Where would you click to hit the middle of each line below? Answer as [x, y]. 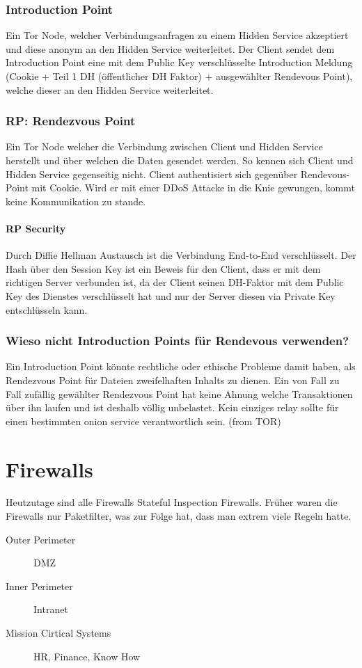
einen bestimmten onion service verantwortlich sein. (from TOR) [143, 421]
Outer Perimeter [41, 539]
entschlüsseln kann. [47, 309]
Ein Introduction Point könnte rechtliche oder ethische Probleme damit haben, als [181, 366]
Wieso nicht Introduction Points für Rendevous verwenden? [178, 341]
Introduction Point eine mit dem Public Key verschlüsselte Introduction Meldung [179, 62]
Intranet [51, 609]
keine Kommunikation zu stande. [76, 201]
